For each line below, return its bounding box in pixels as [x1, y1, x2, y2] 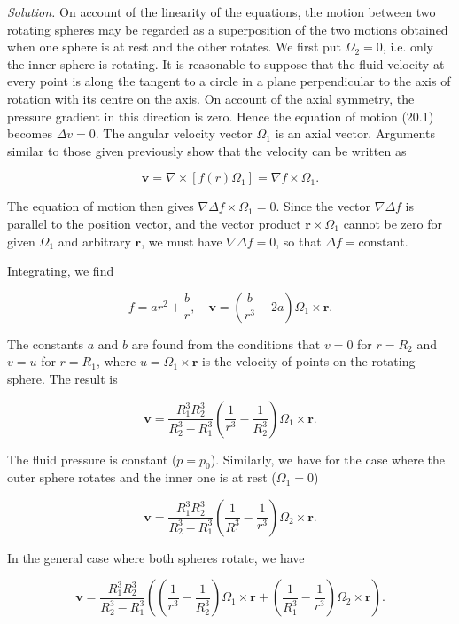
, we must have [141, 231, 222, 250]
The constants [7, 334, 84, 353]
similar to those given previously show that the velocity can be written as [7, 141, 407, 160]
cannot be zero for [343, 214, 442, 232]
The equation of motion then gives [7, 197, 194, 215]
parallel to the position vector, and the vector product [7, 214, 301, 232]
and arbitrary [58, 231, 131, 250]
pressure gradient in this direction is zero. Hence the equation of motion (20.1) [7, 106, 434, 125]
